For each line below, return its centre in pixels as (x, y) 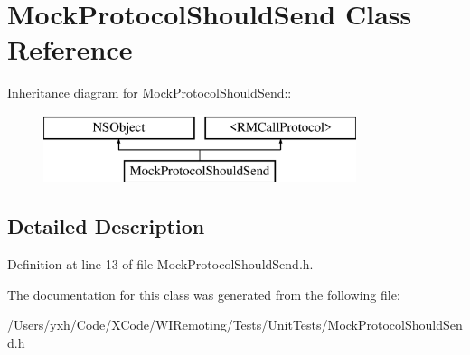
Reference (70, 49)
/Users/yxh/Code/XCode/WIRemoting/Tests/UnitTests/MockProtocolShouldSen (235, 325)
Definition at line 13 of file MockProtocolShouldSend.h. (160, 264)
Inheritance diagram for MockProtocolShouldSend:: (150, 93)
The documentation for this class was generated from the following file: (204, 294)
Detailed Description (106, 226)
